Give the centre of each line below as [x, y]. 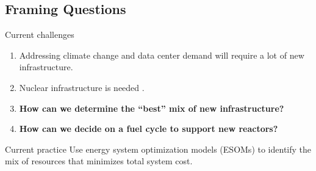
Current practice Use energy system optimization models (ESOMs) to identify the [158, 149]
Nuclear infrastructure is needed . [82, 87]
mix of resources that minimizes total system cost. [99, 161]
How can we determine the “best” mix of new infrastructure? [152, 108]
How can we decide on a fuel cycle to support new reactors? [149, 129]
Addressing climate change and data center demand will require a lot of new [162, 55]
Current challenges [40, 35]
